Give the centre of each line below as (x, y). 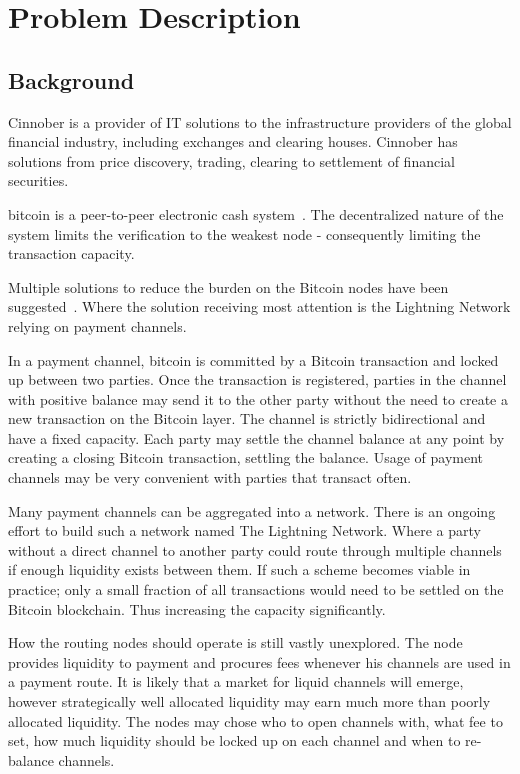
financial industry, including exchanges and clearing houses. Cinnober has (233, 141)
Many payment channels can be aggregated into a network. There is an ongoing (252, 510)
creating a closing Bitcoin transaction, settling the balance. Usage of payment (246, 457)
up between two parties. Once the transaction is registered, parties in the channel (257, 379)
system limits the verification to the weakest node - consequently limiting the (244, 233)
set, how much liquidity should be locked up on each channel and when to (234, 740)
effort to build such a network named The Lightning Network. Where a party (244, 530)
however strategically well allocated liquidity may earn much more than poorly (249, 701)
